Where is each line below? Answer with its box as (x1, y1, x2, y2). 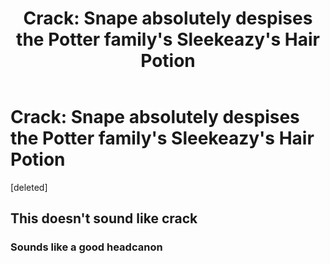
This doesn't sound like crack (10, 210, 198, 227)
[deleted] (10, 181, 48, 193)
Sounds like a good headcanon (10, 240, 163, 254)
